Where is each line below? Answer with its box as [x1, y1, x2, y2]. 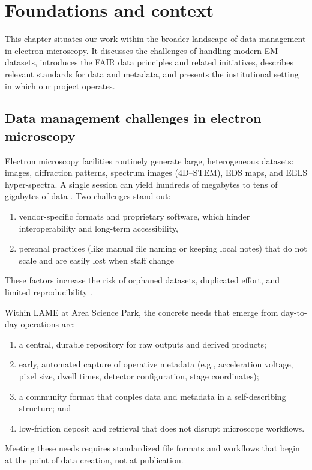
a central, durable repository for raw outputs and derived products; [19, 337, 266, 350]
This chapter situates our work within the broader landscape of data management [5, 32, 306, 45]
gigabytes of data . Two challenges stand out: [5, 190, 171, 202]
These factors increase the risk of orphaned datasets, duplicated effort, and [5, 274, 280, 286]
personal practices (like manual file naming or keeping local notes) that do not [19, 242, 307, 255]
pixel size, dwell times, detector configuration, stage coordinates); [19, 370, 259, 382]
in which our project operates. [5, 79, 115, 92]
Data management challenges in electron [5, 109, 262, 127]
